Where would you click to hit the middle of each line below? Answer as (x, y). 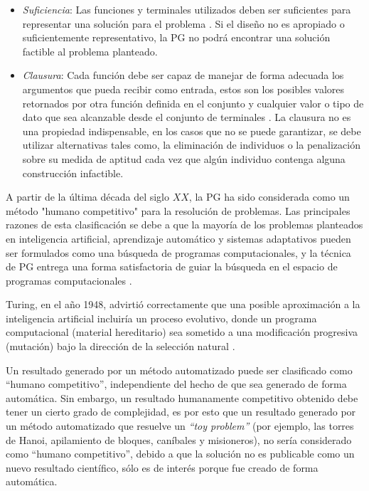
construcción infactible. (73, 173)
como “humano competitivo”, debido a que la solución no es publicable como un (180, 454)
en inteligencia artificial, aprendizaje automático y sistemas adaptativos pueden (178, 238)
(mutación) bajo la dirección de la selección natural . (121, 346)
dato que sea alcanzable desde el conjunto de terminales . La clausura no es (187, 117)
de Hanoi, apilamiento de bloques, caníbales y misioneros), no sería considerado (179, 439)
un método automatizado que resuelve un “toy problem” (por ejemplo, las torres (180, 426)
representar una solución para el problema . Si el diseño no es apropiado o (183, 23)
